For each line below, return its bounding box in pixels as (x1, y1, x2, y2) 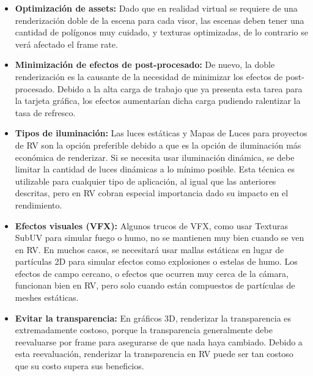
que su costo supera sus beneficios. (15, 359, 144, 372)
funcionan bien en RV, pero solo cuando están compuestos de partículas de (15, 279, 295, 292)
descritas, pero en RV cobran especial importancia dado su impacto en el (15, 186, 289, 199)
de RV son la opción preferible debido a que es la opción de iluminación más (15, 138, 301, 151)
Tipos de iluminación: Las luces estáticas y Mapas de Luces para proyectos (15, 127, 307, 139)
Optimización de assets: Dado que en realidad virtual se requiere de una (15, 2, 298, 14)
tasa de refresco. (15, 106, 76, 119)
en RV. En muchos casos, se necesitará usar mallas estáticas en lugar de (15, 243, 284, 256)
